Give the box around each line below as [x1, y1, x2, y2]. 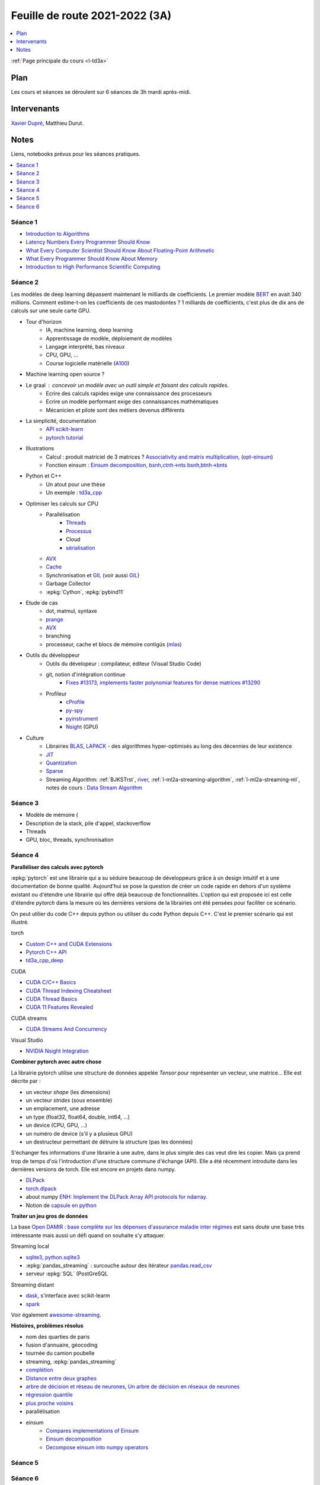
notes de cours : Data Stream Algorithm [46, 784, 142, 791]
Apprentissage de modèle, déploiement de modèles [46, 334, 172, 342]
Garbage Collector [46, 580, 91, 587]
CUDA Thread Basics [25, 996, 78, 1003]
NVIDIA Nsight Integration [25, 1047, 89, 1054]
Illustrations [25, 445, 55, 452]
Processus [66, 527, 92, 535]
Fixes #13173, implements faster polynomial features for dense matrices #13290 [66, 679, 261, 686]
